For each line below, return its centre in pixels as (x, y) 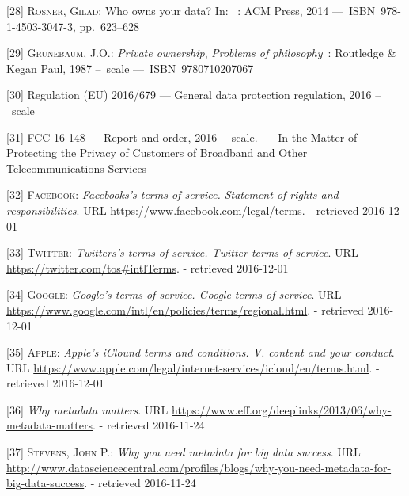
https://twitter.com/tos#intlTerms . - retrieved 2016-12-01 (148, 267)
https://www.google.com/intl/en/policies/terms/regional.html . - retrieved (185, 309)
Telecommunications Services (77, 168)
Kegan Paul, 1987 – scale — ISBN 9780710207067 (130, 68)
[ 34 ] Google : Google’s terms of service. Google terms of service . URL (174, 294)
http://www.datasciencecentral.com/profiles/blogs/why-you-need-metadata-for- (199, 467)
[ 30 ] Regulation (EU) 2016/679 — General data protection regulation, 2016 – (194, 95)
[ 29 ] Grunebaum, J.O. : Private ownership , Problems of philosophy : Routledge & (201, 53)
